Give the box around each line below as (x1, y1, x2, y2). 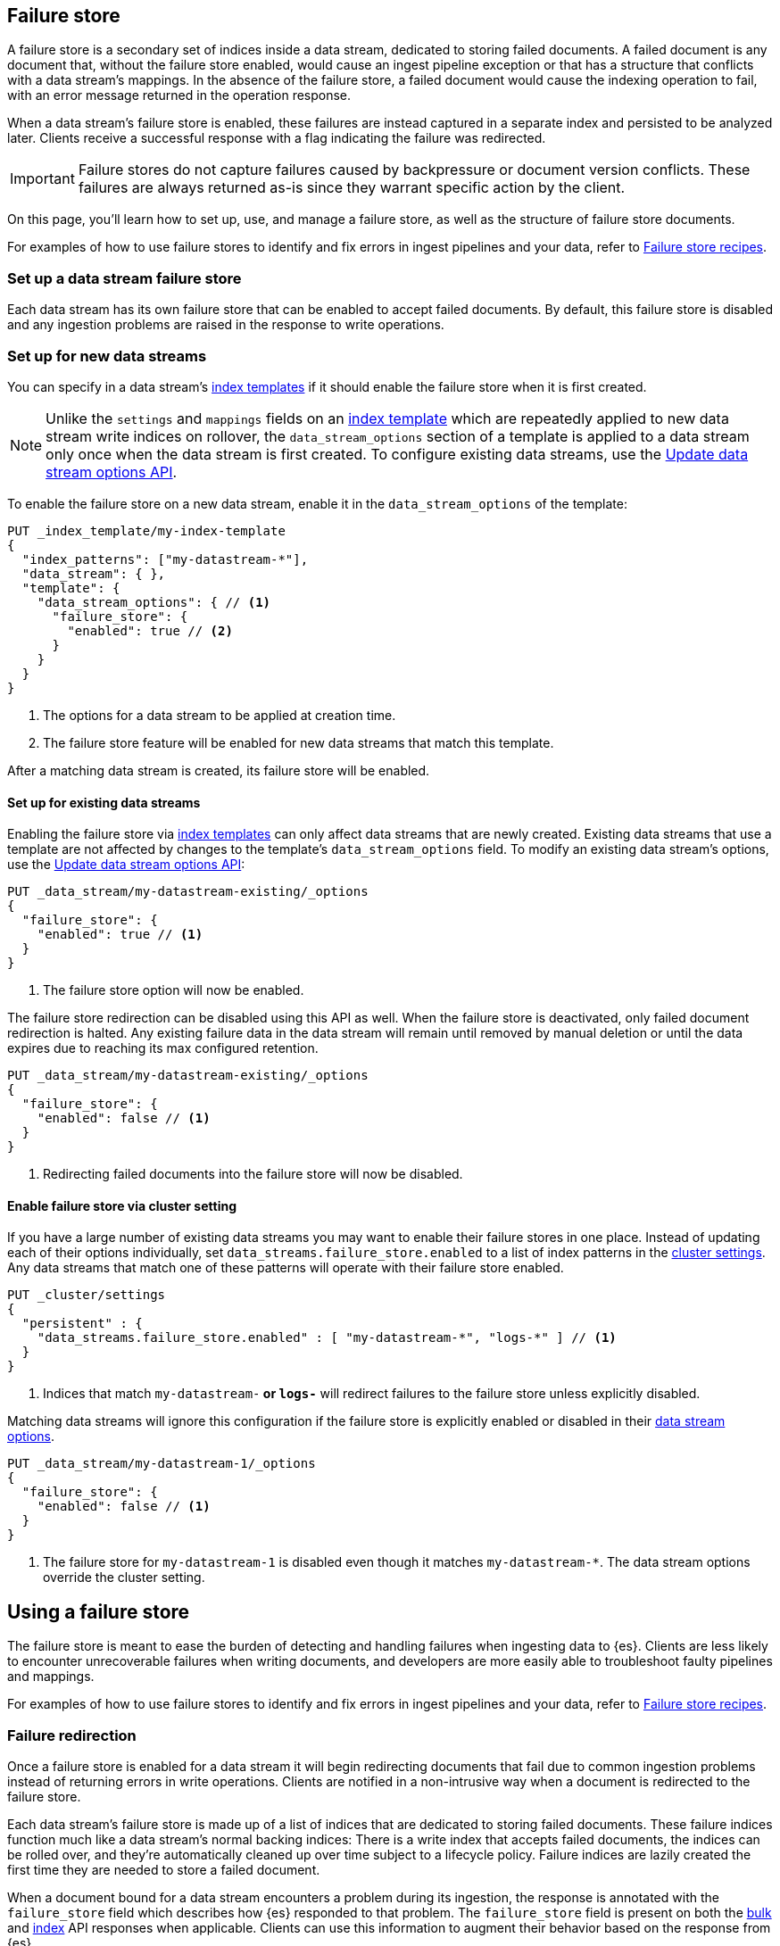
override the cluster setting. (43, 1569, 205, 1586)
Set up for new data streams (7, 346, 207, 365)
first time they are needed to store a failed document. (7, 1861, 320, 1877)
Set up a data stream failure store (7, 269, 242, 287)
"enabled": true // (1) (37, 927, 203, 942)
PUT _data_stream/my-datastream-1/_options (7, 1456, 316, 1471)
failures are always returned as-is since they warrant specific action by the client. (78, 178, 626, 197)
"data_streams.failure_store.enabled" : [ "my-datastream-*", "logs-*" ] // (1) (37, 1330, 617, 1346)
